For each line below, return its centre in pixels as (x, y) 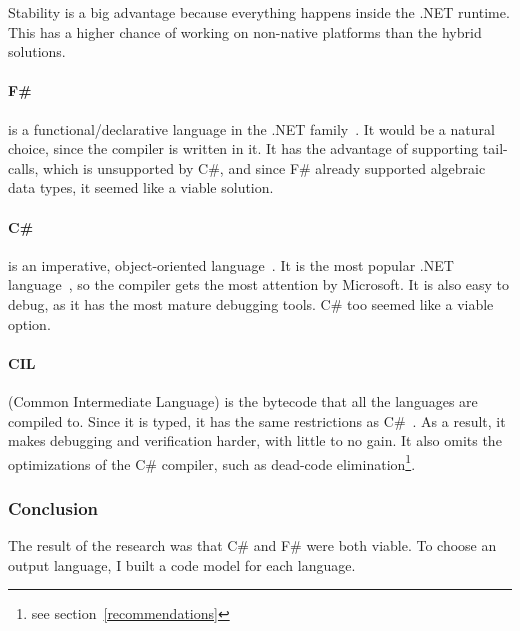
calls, (23, 167)
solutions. (37, 51)
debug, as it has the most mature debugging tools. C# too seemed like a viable (251, 303)
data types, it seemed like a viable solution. (141, 187)
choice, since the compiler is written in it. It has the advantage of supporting (243, 148)
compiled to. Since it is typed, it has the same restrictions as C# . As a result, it (257, 420)
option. (29, 323)
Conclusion (53, 507)
